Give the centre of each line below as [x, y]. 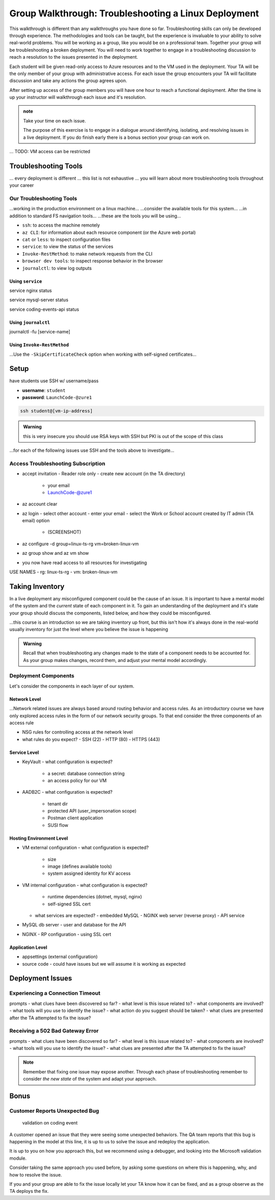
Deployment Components [42, 676]
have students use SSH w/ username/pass [54, 381]
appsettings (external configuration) [60, 957]
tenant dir [58, 803]
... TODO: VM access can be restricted [50, 152]
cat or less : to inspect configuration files [66, 239]
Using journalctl [30, 322]
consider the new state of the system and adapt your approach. [90, 1079]
